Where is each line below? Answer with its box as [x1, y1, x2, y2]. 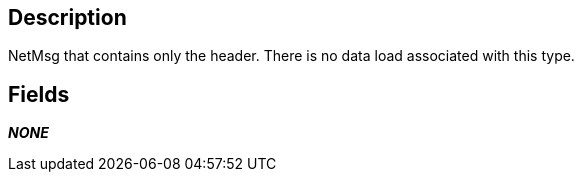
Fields [8, 81, 70, 107]
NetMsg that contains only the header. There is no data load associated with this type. [8, 47, 575, 65]
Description [8, 5, 127, 30]
